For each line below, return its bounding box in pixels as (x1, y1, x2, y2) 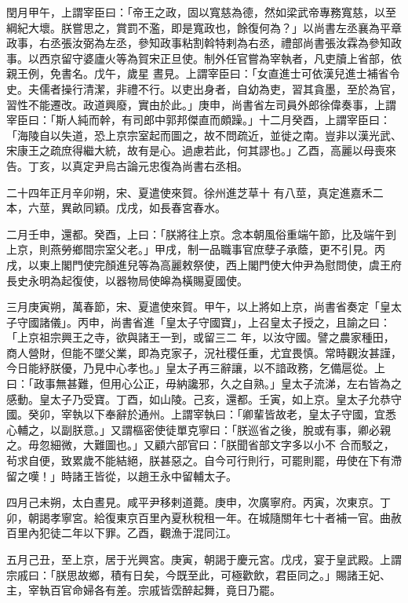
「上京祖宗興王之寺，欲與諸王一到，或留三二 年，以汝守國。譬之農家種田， (6, 329, 395, 345)
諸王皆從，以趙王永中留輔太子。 (71, 467, 237, 484)
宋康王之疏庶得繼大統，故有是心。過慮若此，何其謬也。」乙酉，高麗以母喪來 (6, 142, 396, 159)
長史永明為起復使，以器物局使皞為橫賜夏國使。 (6, 272, 248, 288)
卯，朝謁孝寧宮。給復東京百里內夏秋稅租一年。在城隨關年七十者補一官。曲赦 (6, 509, 402, 525)
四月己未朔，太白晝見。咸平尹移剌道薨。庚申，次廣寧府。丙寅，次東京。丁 (6, 494, 391, 510)
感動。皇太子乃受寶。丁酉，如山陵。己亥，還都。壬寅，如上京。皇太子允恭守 (6, 390, 402, 407)
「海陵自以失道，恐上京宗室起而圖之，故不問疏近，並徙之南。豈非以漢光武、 (6, 126, 402, 143)
